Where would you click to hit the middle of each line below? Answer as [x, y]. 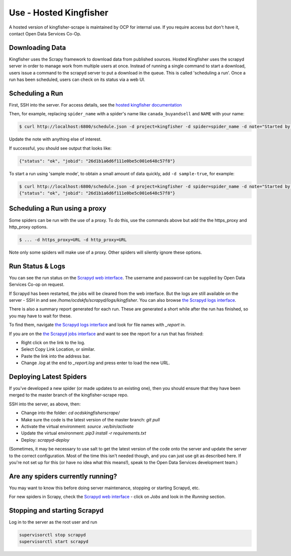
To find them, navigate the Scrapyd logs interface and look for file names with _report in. [97, 325]
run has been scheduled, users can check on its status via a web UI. [77, 79]
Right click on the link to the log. [53, 342]
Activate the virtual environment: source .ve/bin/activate [77, 426]
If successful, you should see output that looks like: [60, 148]
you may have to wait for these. [40, 316]
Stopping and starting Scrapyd [56, 510]
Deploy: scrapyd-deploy [45, 440]
